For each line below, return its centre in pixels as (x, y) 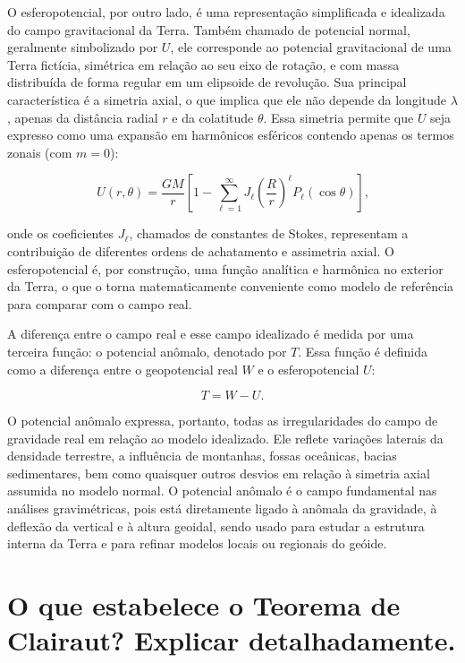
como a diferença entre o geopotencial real (123, 369)
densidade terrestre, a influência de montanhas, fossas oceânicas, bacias (202, 456)
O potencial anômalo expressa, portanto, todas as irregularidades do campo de (223, 421)
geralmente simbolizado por (83, 47)
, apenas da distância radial (83, 117)
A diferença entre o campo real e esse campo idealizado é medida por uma (211, 334)
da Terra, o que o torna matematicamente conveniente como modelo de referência (231, 286)
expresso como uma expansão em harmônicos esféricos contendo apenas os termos (231, 135)
